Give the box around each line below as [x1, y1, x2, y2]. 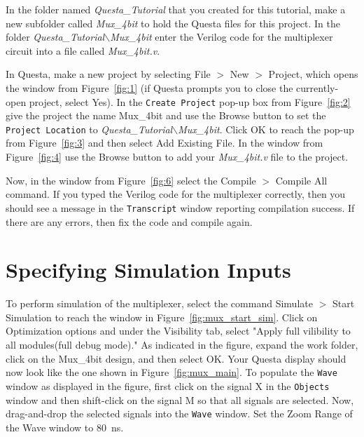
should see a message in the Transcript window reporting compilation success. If [6, 200, 355, 215]
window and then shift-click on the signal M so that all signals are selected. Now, [6, 392, 354, 407]
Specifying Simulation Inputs [6, 255, 291, 284]
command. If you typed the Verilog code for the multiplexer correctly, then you [6, 187, 346, 201]
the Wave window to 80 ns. [6, 419, 124, 434]
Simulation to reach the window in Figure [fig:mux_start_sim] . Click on [6, 309, 318, 324]
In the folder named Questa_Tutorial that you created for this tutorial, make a [6, 2, 346, 16]
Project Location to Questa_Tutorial [6, 121, 173, 136]
